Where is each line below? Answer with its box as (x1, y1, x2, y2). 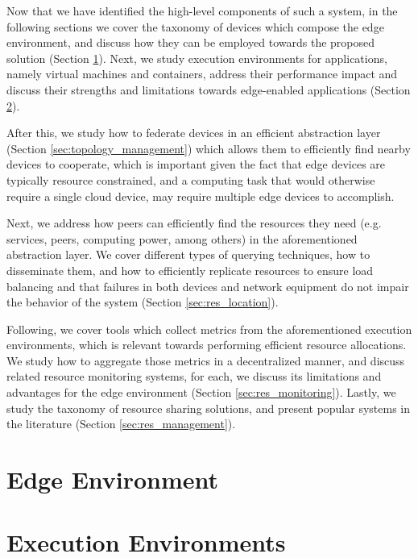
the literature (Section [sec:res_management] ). (6, 415, 236, 432)
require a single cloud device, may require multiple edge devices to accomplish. (6, 187, 395, 204)
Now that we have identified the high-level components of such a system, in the (6, 2, 398, 19)
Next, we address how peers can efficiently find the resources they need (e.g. (6, 214, 382, 231)
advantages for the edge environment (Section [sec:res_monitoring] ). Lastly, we (6, 384, 396, 401)
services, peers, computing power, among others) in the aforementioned (6, 230, 358, 247)
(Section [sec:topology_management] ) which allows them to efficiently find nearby (6, 139, 411, 156)
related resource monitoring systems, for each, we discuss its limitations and (6, 368, 382, 385)
